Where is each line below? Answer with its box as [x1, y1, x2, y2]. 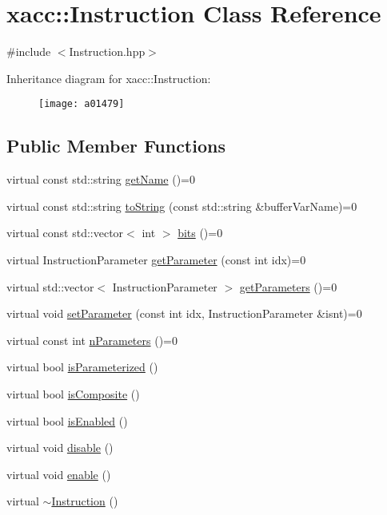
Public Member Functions [6, 133, 225, 158]
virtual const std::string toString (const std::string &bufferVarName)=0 [6, 197, 357, 214]
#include [6, 43, 51, 60]
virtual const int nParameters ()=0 [6, 331, 178, 348]
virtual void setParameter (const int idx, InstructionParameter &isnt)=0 [6, 305, 362, 322]
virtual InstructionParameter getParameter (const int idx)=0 [6, 251, 306, 267]
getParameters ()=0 [239, 278, 337, 295]
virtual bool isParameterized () [6, 359, 158, 375]
